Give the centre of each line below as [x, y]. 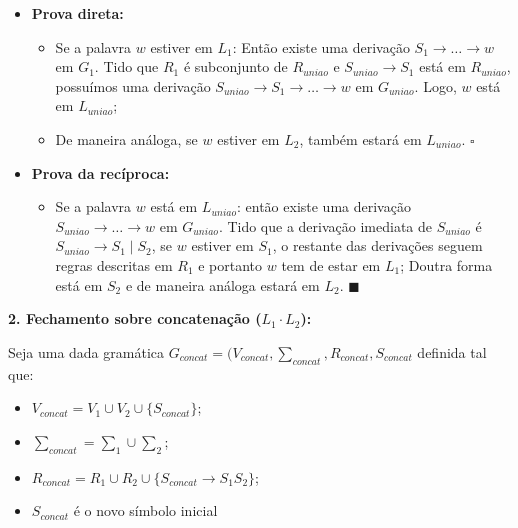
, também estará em [360, 138]
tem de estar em [331, 264]
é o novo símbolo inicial [145, 510]
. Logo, [435, 85]
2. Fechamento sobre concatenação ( [135, 318]
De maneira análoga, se [126, 138]
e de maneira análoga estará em [222, 284]
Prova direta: [77, 13]
